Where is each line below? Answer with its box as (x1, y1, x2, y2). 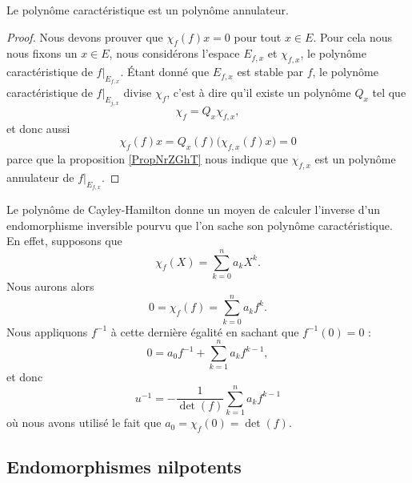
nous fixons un (6, 45, 78, 62)
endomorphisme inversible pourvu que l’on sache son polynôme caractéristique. (6, 216, 393, 233)
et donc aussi (6, 119, 70, 136)
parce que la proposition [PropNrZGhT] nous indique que (6, 151, 288, 167)
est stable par (237, 63, 304, 80)
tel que (372, 84, 406, 101)
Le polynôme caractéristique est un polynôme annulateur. (6, 2, 289, 18)
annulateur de (6, 168, 74, 185)
